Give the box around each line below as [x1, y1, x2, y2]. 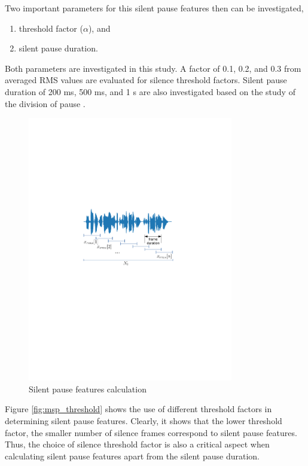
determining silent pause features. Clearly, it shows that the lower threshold [5, 415, 282, 427]
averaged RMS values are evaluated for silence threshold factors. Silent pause [5, 74, 287, 86]
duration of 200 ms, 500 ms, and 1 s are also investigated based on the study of [5, 85, 295, 98]
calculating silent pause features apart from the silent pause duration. [5, 449, 260, 462]
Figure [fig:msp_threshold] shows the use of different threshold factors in [5, 403, 272, 415]
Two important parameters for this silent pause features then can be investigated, [5, 2, 304, 14]
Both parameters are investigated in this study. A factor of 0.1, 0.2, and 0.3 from [5, 62, 301, 74]
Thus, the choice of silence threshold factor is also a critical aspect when [5, 438, 270, 450]
